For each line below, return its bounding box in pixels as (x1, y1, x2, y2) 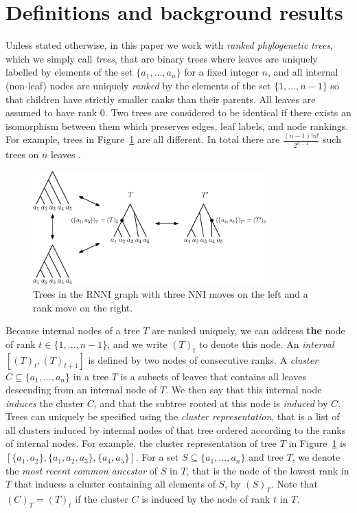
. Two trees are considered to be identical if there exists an (104, 105, 352, 120)
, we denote (292, 450, 341, 464)
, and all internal (267, 65, 338, 79)
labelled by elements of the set (5, 65, 133, 79)
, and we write (107, 336, 168, 351)
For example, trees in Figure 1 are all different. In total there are (5, 132, 280, 146)
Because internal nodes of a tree (5, 323, 140, 338)
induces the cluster (5, 395, 84, 410)
